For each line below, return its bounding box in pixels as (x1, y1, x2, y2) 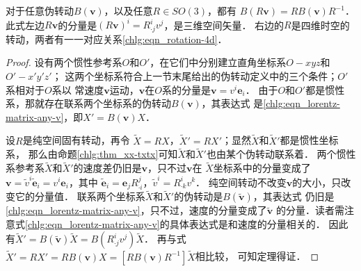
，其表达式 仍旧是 (252, 189, 335, 204)
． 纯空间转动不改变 (195, 174, 287, 189)
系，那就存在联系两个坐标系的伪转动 (6, 96, 171, 110)
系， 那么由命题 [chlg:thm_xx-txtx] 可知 (6, 147, 178, 161)
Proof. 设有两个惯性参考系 (6, 55, 122, 69)
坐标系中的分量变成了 (213, 161, 311, 175)
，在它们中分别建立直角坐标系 (150, 55, 287, 69)
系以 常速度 (51, 82, 104, 97)
